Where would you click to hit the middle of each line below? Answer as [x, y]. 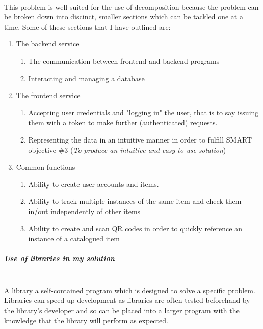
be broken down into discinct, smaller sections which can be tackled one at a [124, 17]
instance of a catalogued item [74, 238]
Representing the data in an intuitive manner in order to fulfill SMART [140, 139]
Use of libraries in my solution [59, 258]
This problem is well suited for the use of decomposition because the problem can [131, 6]
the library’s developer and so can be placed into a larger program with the [122, 310]
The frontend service [48, 95]
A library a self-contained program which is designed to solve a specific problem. [130, 290]
